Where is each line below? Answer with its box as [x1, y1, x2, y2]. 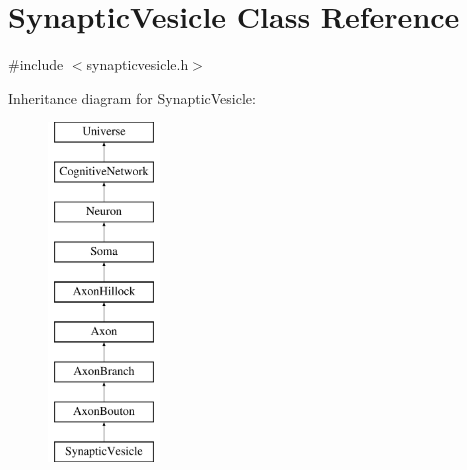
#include [8, 54, 64, 75]
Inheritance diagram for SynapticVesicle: [8, 87, 256, 108]
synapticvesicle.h [86, 54, 189, 75]
